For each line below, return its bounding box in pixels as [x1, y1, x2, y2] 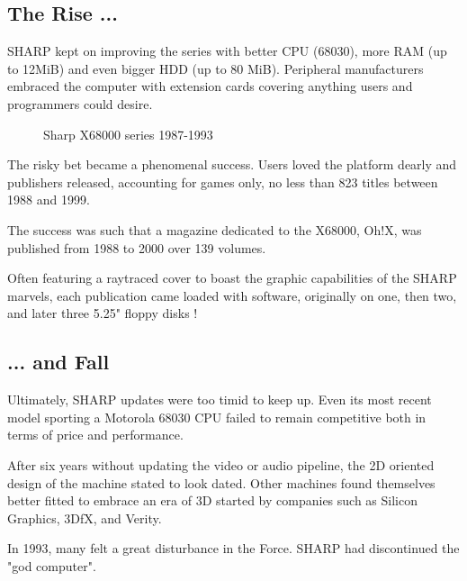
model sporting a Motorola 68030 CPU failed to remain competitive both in [7, 407, 427, 426]
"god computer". [7, 556, 96, 575]
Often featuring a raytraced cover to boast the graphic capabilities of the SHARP [7, 268, 457, 287]
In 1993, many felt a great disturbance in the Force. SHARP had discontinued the [7, 539, 460, 558]
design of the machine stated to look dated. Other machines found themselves [7, 473, 436, 492]
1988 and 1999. [7, 190, 90, 209]
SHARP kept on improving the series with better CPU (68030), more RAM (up [7, 41, 447, 60]
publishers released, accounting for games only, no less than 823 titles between [7, 172, 438, 191]
